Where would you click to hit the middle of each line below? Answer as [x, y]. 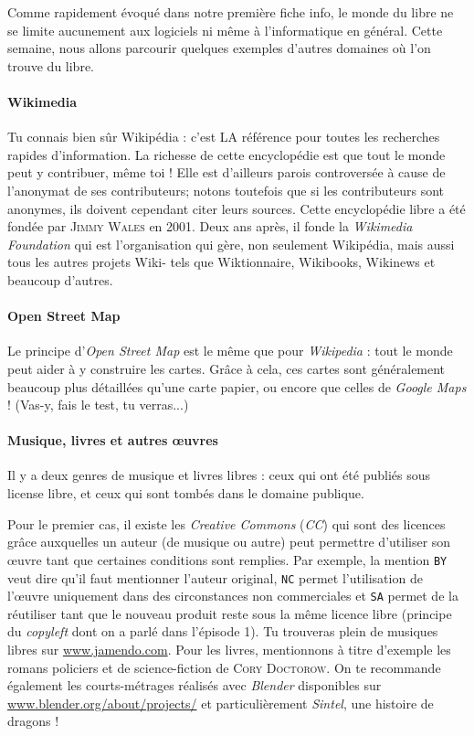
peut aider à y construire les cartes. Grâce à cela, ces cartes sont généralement [226, 368]
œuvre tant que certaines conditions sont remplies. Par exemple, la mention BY [227, 559]
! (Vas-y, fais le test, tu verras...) [98, 405]
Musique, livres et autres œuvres [113, 440]
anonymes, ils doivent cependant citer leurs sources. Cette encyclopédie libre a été [237, 208]
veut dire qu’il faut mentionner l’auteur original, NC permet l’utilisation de [215, 577]
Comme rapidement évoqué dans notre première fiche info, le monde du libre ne [231, 12]
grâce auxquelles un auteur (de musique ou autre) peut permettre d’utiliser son [229, 542]
